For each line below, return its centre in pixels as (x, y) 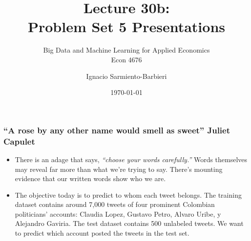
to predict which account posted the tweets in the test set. (102, 233)
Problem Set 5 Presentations (126, 27)
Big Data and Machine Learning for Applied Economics (126, 50)
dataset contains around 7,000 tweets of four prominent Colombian (115, 204)
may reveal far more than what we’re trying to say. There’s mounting (119, 169)
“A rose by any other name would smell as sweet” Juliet (117, 130)
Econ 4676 (126, 59)
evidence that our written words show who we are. (90, 178)
